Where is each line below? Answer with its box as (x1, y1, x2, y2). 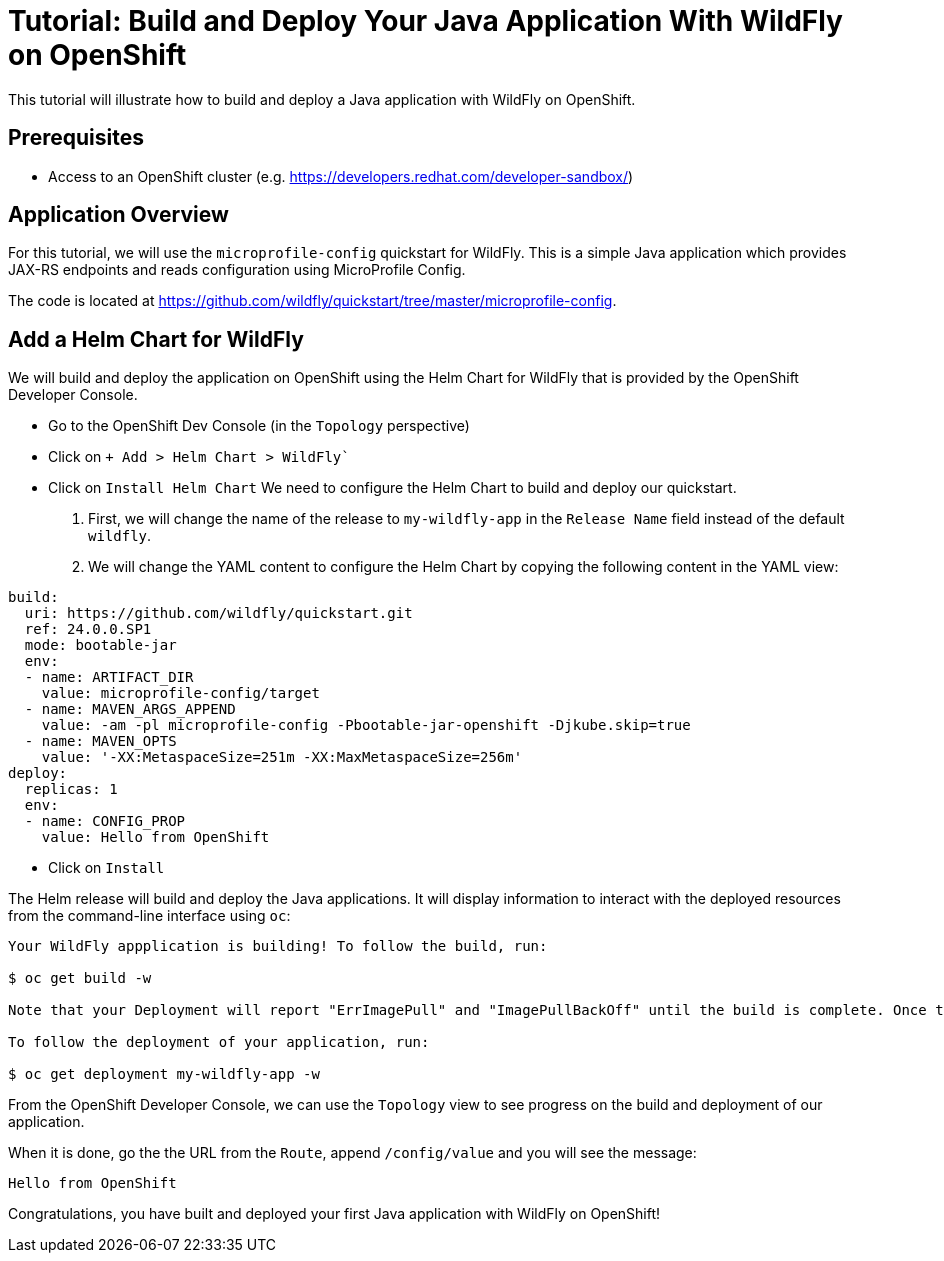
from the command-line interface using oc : (8, 907, 291, 925)
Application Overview (8, 202, 229, 228)
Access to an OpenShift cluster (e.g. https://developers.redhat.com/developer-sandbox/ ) (48, 167, 634, 185)
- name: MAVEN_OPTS (24, 733, 177, 750)
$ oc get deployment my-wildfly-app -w (8, 1066, 320, 1083)
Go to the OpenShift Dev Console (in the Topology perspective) (48, 417, 470, 435)
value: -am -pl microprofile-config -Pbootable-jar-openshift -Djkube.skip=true (41, 717, 691, 734)
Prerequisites (8, 125, 144, 151)
